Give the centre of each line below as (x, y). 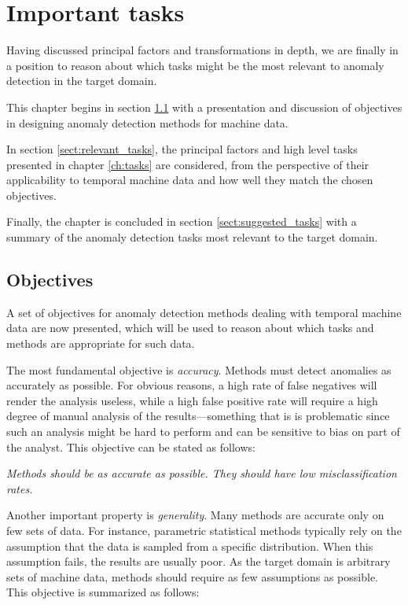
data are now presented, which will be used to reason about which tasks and (190, 328)
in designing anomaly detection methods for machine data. (147, 122)
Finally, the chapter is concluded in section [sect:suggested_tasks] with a (182, 221)
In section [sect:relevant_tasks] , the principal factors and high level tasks (182, 149)
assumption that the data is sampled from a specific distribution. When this (190, 546)
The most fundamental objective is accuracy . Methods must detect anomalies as (199, 369)
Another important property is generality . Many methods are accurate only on (195, 515)
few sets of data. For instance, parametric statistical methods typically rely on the (204, 530)
